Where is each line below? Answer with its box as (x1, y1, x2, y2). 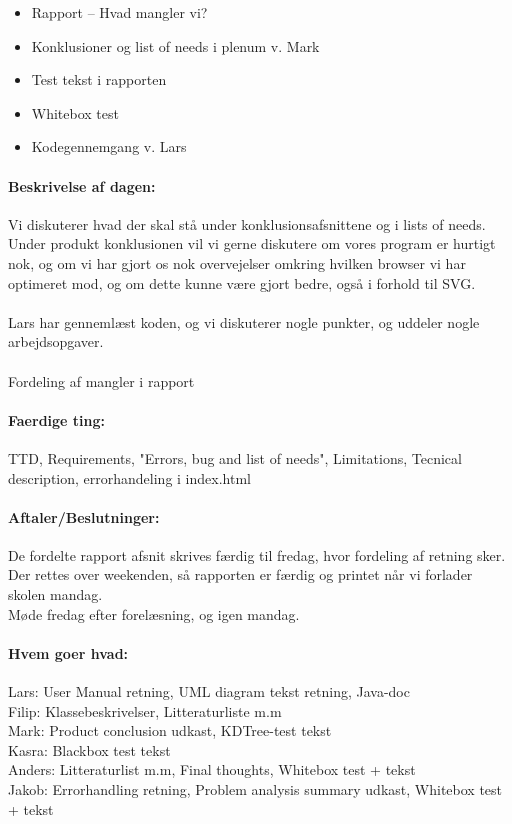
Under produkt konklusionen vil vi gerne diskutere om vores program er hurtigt (8, 233, 496, 254)
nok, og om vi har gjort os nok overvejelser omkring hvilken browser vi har (8, 252, 466, 273)
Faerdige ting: (8, 409, 106, 430)
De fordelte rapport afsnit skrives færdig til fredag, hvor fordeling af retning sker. (8, 544, 506, 565)
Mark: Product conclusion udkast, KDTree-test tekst (8, 720, 332, 741)
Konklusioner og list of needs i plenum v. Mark (31, 35, 320, 56)
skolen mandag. (8, 584, 103, 605)
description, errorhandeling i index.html (8, 467, 251, 488)
